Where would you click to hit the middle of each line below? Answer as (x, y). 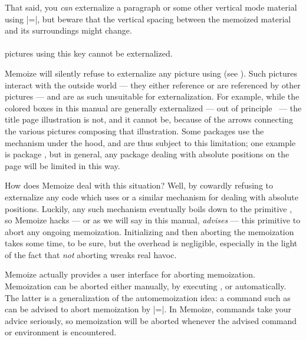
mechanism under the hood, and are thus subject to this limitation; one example (150, 142)
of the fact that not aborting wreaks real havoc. (91, 254)
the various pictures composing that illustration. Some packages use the (134, 131)
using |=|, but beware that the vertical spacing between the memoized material (148, 19)
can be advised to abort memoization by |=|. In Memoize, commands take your (148, 309)
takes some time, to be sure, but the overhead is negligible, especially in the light (151, 243)
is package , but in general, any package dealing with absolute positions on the (147, 154)
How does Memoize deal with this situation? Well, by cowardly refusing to (139, 185)
